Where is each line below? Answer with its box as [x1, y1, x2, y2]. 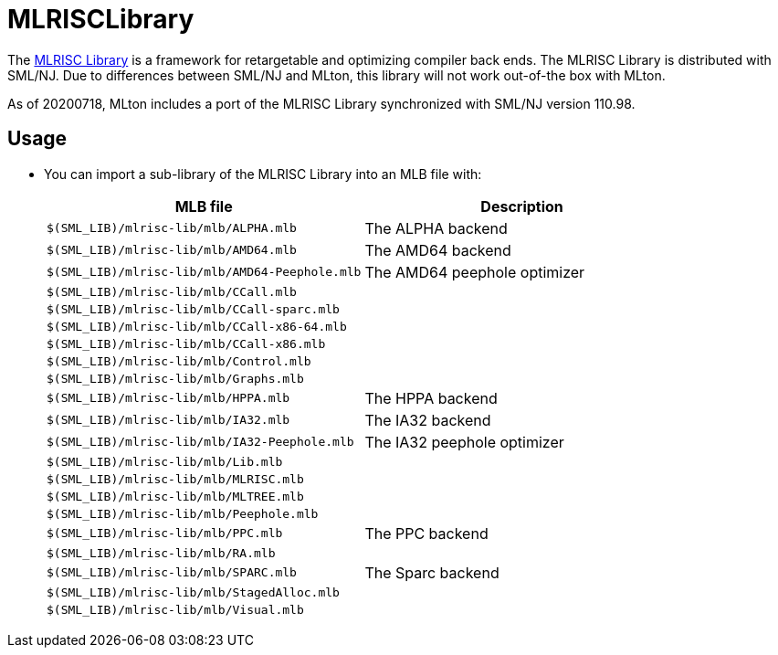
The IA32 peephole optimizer [364, 432, 564, 451]
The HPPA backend [364, 388, 498, 407]
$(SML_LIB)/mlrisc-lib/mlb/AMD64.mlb [47, 243, 297, 258]
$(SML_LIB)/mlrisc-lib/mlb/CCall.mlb [47, 284, 297, 299]
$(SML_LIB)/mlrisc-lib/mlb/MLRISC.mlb [47, 471, 304, 486]
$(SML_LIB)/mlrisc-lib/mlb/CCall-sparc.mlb [47, 301, 340, 316]
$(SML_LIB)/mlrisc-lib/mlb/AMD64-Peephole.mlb [47, 265, 362, 280]
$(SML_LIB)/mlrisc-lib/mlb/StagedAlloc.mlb [47, 585, 340, 599]
